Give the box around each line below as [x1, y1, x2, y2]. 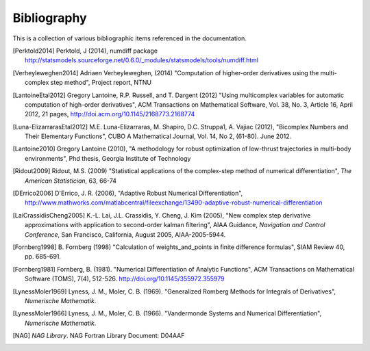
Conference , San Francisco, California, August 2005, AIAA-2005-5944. [25, 230, 226, 239]
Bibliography [12, 10, 87, 25]
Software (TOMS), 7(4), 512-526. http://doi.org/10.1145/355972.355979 [25, 274, 225, 283]
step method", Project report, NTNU [50, 79, 152, 87]
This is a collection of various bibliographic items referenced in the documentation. [12, 34, 247, 42]
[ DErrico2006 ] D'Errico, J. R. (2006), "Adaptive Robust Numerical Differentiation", [12, 189, 243, 198]
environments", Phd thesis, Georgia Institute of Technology [25, 154, 191, 162]
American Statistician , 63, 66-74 [25, 177, 116, 185]
